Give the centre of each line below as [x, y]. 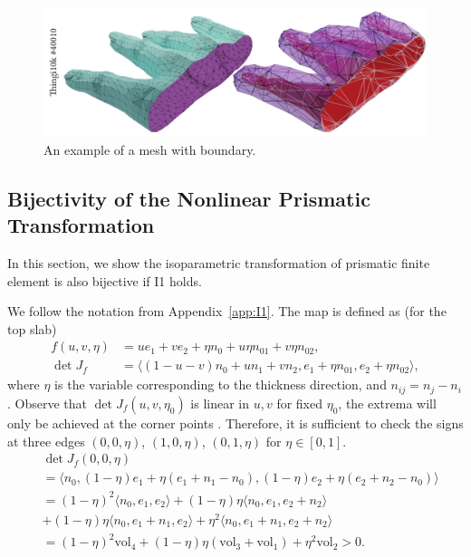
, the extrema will [387, 403]
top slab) [32, 328]
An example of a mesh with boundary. [150, 149]
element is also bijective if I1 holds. [105, 280]
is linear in [220, 403]
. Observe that [48, 403]
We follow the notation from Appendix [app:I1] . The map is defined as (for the [227, 311]
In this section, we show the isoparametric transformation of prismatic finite [219, 263]
